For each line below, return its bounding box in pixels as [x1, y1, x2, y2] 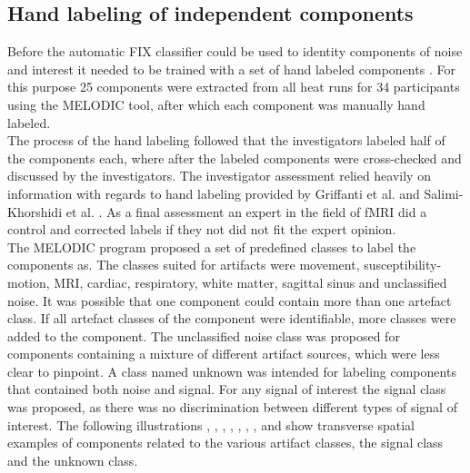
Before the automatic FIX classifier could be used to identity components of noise [7, 42, 463, 61]
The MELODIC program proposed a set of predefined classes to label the [7, 237, 416, 256]
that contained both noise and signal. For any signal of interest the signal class [7, 379, 446, 399]
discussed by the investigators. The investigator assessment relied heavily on [7, 166, 431, 185]
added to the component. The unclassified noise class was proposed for [7, 326, 400, 345]
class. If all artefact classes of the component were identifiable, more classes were [7, 309, 456, 328]
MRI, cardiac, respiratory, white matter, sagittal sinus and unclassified [54, 272, 447, 291]
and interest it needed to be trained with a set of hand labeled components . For [7, 59, 455, 78]
